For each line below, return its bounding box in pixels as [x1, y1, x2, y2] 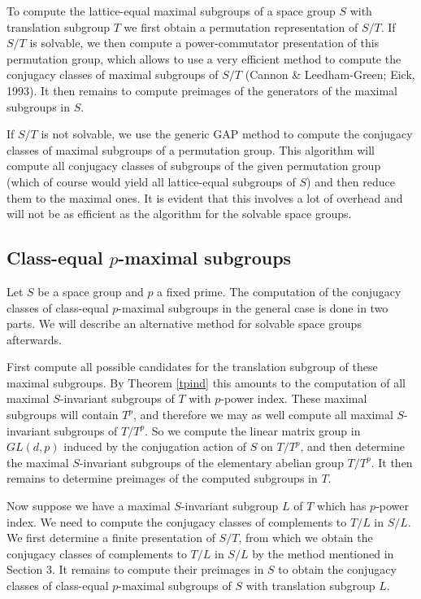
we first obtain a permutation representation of [124, 18, 358, 35]
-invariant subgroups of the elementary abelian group [79, 453, 344, 470]
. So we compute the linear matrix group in [145, 422, 361, 439]
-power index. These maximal [220, 390, 367, 407]
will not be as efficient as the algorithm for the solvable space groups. [7, 205, 352, 222]
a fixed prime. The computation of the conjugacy [157, 282, 401, 299]
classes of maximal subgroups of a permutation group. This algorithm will [7, 141, 375, 158]
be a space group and [37, 282, 144, 299]
